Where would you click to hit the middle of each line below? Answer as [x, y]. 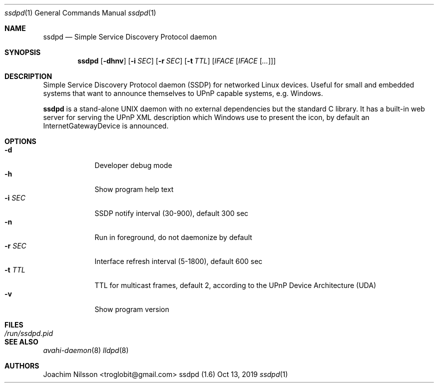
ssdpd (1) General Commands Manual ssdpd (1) [80, 13]
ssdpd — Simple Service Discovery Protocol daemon [130, 37]
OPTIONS [20, 141]
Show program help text [134, 189]
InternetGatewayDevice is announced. [106, 126]
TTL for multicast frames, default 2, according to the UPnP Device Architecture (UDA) [235, 285]
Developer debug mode [133, 165]
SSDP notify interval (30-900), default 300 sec [172, 213]
